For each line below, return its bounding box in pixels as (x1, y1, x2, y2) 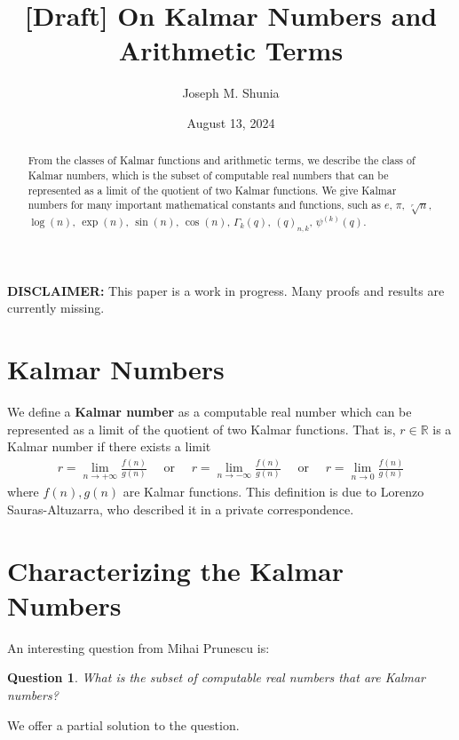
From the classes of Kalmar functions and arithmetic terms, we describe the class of (28, 153, 415, 168)
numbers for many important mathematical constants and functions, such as (28, 197, 381, 212)
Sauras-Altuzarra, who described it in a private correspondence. (7, 499, 354, 518)
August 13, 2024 (186, 113, 275, 131)
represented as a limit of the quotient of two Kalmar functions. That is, (7, 419, 396, 438)
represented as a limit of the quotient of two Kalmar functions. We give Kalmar (28, 182, 397, 197)
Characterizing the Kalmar (7, 552, 344, 588)
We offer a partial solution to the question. (7, 715, 240, 734)
